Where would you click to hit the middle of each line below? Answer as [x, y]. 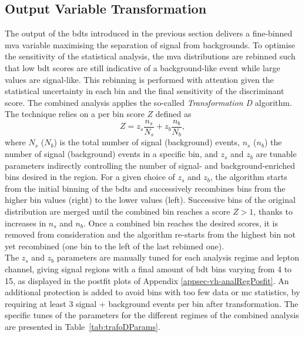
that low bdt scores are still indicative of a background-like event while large [143, 67]
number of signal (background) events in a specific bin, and [111, 154]
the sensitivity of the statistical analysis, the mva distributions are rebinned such [150, 56]
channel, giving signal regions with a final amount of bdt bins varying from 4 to [148, 269]
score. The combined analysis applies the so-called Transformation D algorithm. [148, 102]
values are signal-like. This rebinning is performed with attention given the [139, 79]
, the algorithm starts [249, 177]
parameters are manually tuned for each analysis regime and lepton [178, 257]
